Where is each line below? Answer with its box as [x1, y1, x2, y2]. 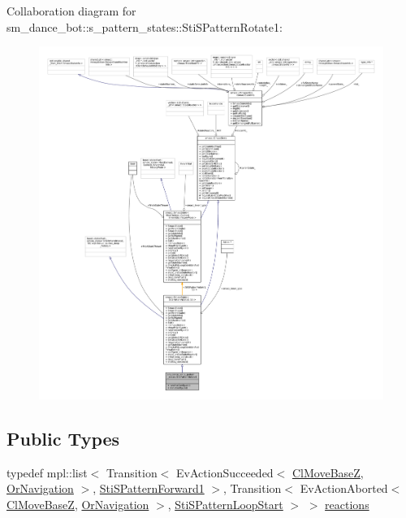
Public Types [6, 425, 120, 451]
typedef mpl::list [6, 464, 88, 481]
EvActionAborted [300, 480, 388, 497]
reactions [325, 495, 369, 512]
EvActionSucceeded [176, 464, 274, 481]
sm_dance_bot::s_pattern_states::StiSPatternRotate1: [6, 18, 283, 35]
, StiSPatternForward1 [93, 480, 205, 497]
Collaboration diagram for [6, 2, 136, 19]
